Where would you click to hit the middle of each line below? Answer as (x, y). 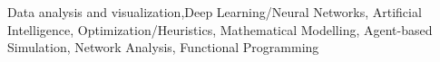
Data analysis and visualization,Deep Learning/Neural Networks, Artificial (215, 12)
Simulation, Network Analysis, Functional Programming (163, 47)
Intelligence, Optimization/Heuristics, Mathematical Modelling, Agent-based (220, 29)
